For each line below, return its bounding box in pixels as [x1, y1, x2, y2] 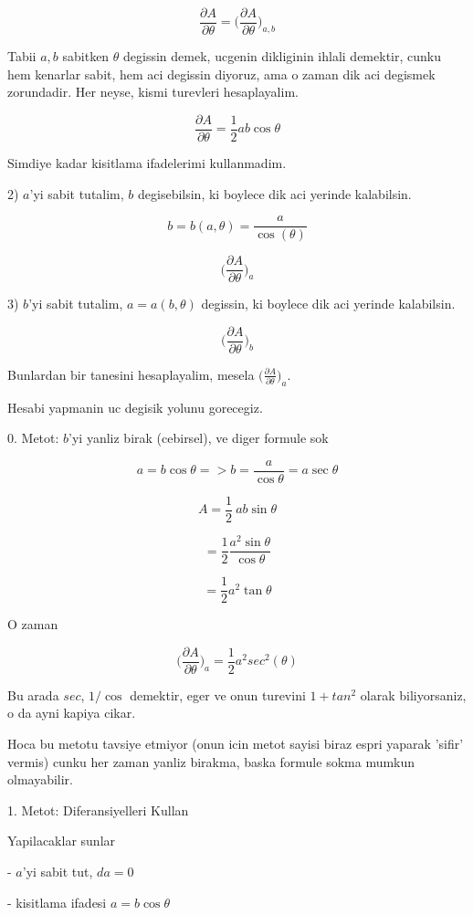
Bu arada [7, 685, 59, 704]
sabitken [62, 47, 110, 66]
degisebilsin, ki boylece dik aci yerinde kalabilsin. [138, 184, 412, 203]
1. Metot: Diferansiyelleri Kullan [7, 800, 189, 819]
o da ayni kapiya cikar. [7, 703, 136, 722]
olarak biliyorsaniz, [360, 685, 467, 704]
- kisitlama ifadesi [7, 892, 107, 911]
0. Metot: [7, 428, 59, 447]
